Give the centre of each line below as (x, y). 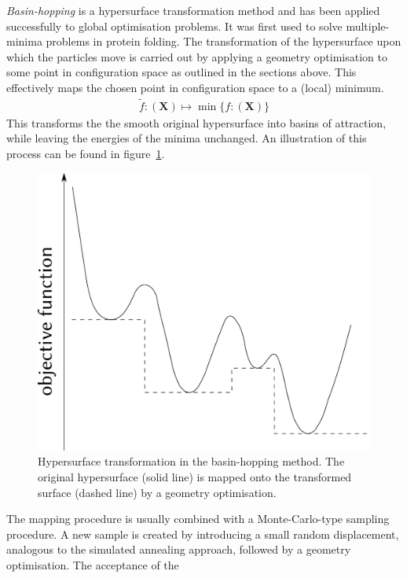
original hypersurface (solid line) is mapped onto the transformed (195, 476)
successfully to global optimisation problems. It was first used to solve (174, 26)
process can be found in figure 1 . (86, 153)
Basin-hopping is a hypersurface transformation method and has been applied (193, 10)
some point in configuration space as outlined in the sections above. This (181, 72)
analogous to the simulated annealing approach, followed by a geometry (179, 549)
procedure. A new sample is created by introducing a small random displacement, (203, 534)
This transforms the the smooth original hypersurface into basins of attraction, (196, 122)
